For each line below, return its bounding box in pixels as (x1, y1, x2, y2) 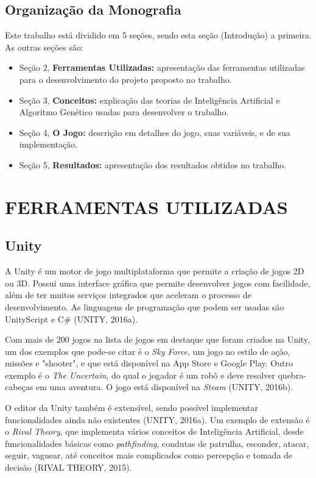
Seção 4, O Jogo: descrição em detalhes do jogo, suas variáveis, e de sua (19, 126, 290, 138)
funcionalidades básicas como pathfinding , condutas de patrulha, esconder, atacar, (5, 437, 309, 449)
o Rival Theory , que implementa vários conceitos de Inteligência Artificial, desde (5, 425, 304, 438)
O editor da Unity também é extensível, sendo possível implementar (5, 401, 258, 414)
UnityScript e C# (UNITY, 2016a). (5, 312, 138, 325)
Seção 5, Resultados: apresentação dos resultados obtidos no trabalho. (19, 158, 287, 171)
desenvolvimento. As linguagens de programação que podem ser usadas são (5, 300, 284, 313)
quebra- (278, 368, 306, 381)
